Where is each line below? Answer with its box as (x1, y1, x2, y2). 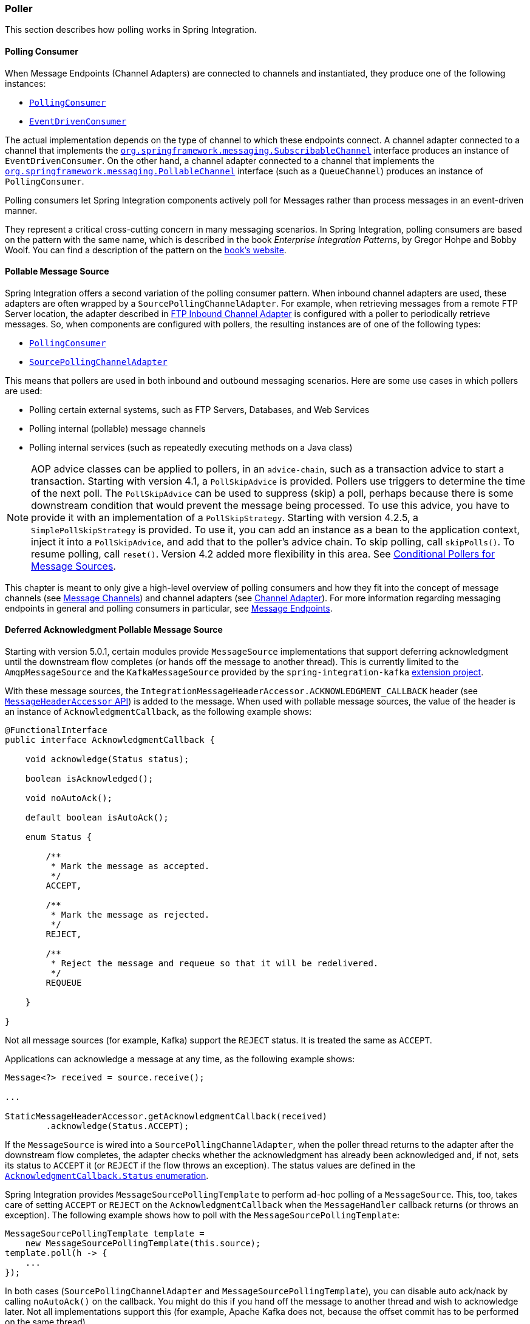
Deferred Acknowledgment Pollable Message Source (5, 624, 223, 635)
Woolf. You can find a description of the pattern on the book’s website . (5, 244, 287, 255)
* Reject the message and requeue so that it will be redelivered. (50, 958, 379, 969)
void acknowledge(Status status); (25, 754, 189, 765)
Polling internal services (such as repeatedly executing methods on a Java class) (29, 442, 353, 452)
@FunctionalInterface (5, 725, 107, 735)
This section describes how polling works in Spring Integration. (5, 24, 257, 35)
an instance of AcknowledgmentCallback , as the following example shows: (5, 706, 312, 717)
